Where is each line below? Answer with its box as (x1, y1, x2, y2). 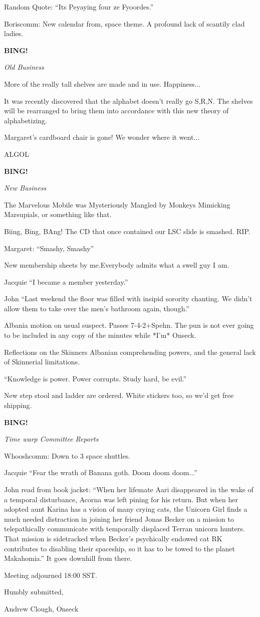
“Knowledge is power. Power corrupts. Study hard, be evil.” (4, 373, 187, 383)
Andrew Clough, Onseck (4, 603, 79, 613)
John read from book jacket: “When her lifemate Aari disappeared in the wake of (4, 484, 253, 494)
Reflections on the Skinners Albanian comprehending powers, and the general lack (4, 346, 256, 357)
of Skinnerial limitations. (4, 356, 80, 367)
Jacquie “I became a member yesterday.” (4, 276, 128, 287)
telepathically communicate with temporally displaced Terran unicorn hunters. (4, 523, 245, 534)
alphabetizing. (4, 115, 47, 125)
